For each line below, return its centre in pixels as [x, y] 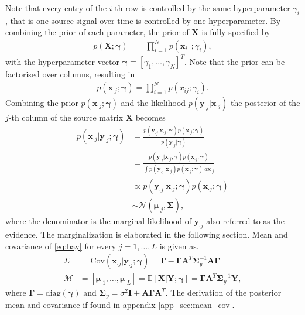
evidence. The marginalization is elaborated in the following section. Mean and [147, 234]
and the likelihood [153, 103]
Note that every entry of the [56, 8]
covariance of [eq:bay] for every [61, 246]
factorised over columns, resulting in [70, 74]
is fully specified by [236, 32]
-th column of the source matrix [66, 117]
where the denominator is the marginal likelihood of [98, 221]
